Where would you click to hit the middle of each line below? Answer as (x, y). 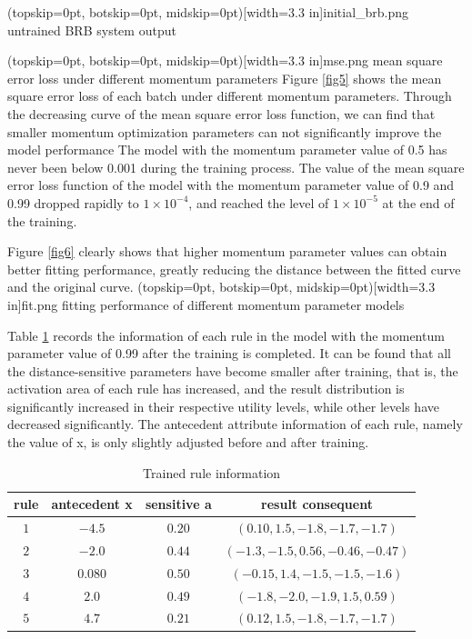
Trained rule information (212, 472)
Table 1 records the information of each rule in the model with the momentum (226, 335)
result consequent (317, 504)
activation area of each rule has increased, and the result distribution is (206, 389)
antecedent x (92, 504)
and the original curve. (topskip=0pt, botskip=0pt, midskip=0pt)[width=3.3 (221, 287)
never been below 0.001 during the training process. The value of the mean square (236, 167)
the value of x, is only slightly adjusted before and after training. (188, 442)
